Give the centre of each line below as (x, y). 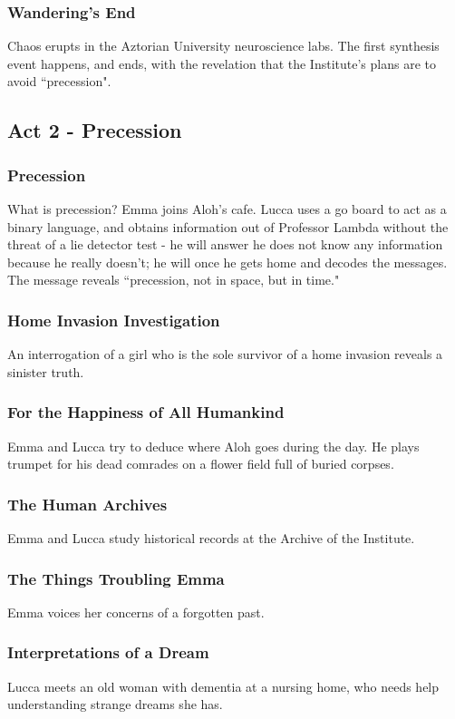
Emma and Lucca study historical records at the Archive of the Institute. (211, 538)
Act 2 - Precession (95, 130)
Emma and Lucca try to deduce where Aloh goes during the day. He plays (213, 446)
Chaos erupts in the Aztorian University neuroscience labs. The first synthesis (223, 46)
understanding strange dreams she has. (115, 704)
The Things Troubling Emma (116, 578)
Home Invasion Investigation (114, 320)
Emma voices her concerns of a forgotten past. (136, 612)
